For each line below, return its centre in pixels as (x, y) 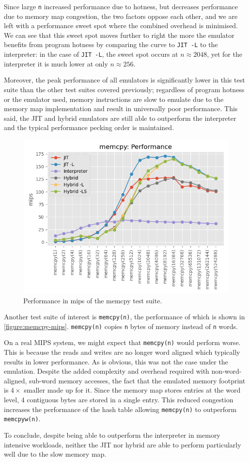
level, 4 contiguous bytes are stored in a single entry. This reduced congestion (119, 400)
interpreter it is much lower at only (56, 63)
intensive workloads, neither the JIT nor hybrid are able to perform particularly (123, 444)
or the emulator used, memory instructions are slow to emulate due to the (114, 99)
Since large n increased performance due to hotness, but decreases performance (121, 6)
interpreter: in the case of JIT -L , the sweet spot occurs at (91, 54)
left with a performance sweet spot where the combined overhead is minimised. (121, 25)
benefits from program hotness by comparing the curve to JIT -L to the (111, 44)
